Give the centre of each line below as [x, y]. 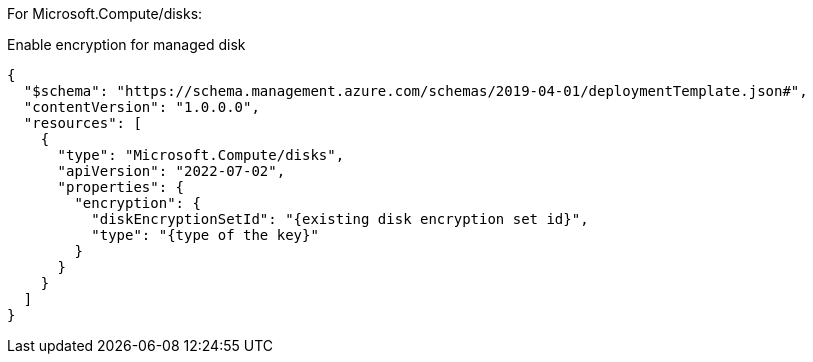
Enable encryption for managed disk [126, 44]
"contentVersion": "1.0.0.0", [141, 107]
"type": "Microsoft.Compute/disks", [201, 155]
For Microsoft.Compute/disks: [105, 13]
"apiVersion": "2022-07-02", [171, 171]
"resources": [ [82, 123]
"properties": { [121, 187]
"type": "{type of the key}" [205, 235]
